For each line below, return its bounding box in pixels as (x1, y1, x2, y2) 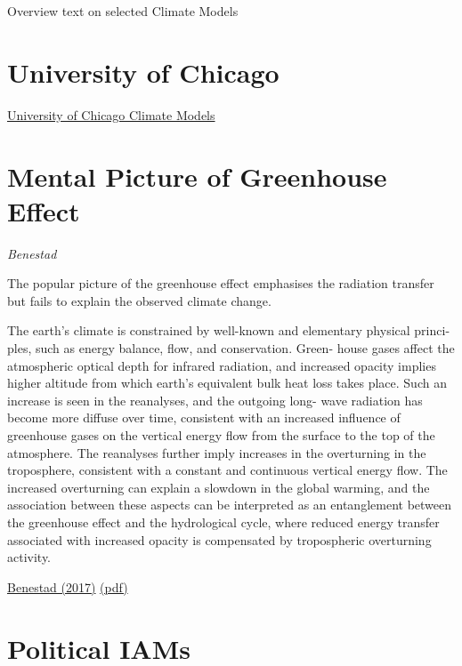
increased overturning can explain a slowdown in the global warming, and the (7, 477, 430, 496)
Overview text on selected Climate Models (7, 2, 239, 20)
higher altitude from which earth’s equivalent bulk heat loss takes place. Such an (7, 373, 447, 392)
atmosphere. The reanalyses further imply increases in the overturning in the (7, 443, 426, 461)
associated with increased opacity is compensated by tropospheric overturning (7, 530, 432, 549)
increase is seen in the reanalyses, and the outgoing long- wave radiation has (7, 390, 423, 409)
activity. (7, 548, 52, 566)
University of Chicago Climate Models (7, 105, 215, 124)
